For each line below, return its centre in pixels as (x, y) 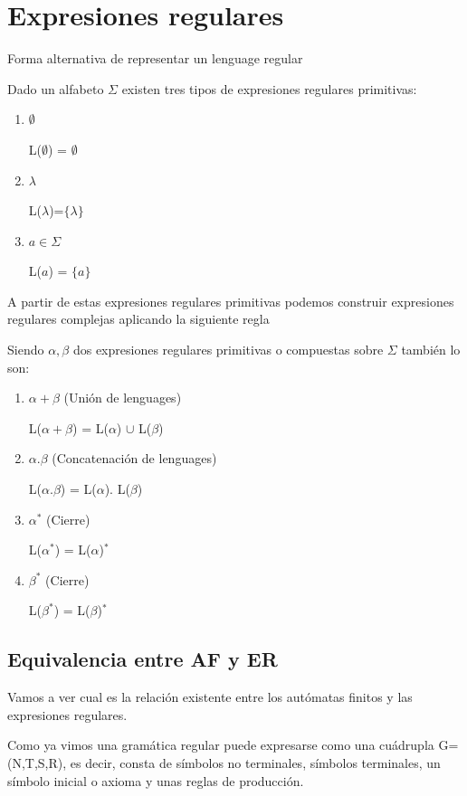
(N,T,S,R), (37, 762)
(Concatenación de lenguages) (134, 458)
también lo (431, 350)
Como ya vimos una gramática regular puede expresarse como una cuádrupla (221, 745)
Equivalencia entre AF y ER (143, 659)
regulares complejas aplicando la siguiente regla (138, 319)
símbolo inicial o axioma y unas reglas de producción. (156, 780)
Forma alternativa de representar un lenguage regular (155, 58)
